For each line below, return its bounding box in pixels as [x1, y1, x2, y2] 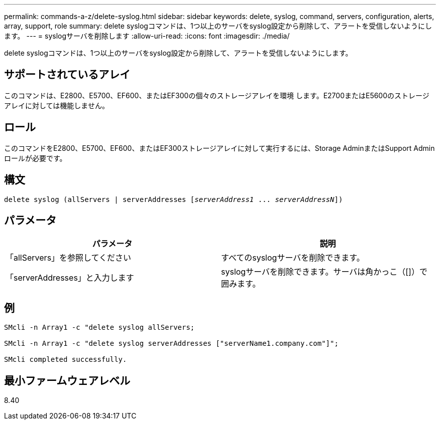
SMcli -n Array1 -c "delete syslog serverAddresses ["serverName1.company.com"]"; [4, 339, 339, 348]
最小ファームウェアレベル [4, 374, 131, 387]
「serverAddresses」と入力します [6, 273, 134, 283]
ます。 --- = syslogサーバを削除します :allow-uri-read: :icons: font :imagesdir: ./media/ [4, 32, 290, 40]
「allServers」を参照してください [6, 253, 132, 263]
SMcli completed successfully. [4, 355, 127, 364]
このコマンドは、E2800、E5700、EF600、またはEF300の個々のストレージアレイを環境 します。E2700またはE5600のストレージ [4, 91, 429, 100]
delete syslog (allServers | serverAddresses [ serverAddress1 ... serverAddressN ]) [4, 195, 343, 203]
